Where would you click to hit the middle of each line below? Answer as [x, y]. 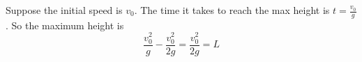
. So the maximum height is [65, 25]
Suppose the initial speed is [64, 10]
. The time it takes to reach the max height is [232, 10]
